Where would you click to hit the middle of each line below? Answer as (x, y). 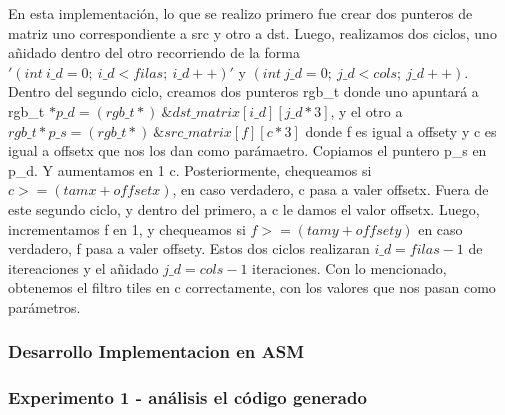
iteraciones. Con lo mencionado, (349, 267)
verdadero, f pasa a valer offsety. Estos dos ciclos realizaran (189, 248)
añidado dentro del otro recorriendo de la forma (154, 52)
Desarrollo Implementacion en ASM (156, 351)
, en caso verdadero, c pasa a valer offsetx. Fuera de (330, 189)
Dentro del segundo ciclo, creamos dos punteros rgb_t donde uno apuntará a (243, 91)
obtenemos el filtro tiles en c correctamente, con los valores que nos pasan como (252, 287)
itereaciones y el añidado (83, 267)
